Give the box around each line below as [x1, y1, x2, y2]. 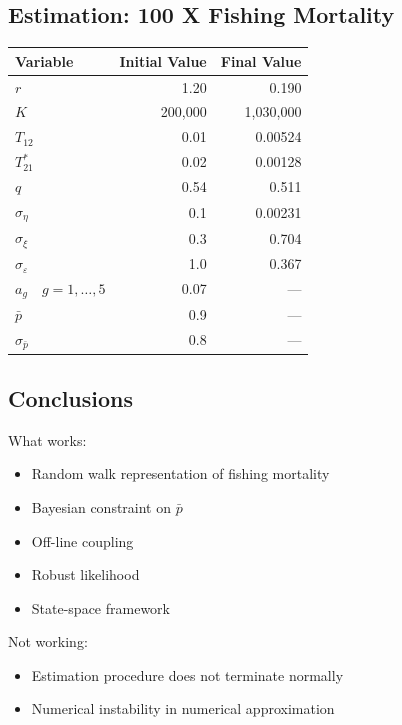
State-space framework [31, 597, 170, 618]
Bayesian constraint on [31, 496, 172, 517]
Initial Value [119, 50, 207, 71]
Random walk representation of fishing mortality [31, 463, 330, 484]
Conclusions [8, 382, 134, 413]
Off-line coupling [31, 530, 134, 551]
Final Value [220, 50, 302, 71]
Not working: [8, 631, 88, 652]
